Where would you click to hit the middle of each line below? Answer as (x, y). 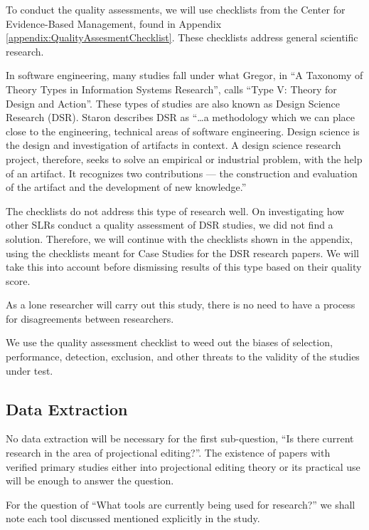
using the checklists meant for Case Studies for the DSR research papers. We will (182, 253)
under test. (30, 370)
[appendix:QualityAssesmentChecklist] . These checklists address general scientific (182, 37)
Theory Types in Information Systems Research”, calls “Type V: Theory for (171, 89)
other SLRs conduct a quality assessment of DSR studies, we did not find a (170, 225)
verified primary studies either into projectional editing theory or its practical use (183, 466)
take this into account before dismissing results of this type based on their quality (184, 267)
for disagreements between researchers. (90, 318)
